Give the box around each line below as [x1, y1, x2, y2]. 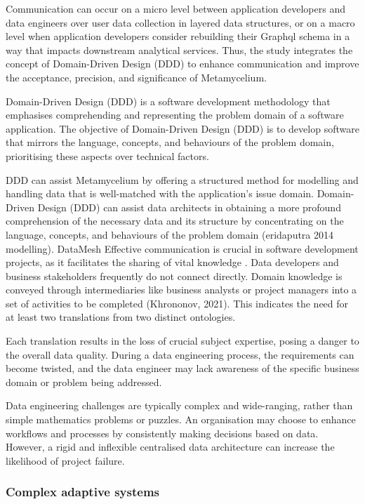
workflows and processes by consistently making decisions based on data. [6, 425, 319, 440]
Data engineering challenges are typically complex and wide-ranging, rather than [6, 398, 353, 413]
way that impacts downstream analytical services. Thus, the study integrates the [6, 42, 353, 57]
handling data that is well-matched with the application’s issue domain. [6, 186, 314, 201]
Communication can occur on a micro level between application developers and [6, 1, 345, 15]
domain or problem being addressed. [6, 374, 162, 389]
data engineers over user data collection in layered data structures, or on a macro [6, 15, 355, 29]
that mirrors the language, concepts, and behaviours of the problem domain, [6, 135, 334, 150]
